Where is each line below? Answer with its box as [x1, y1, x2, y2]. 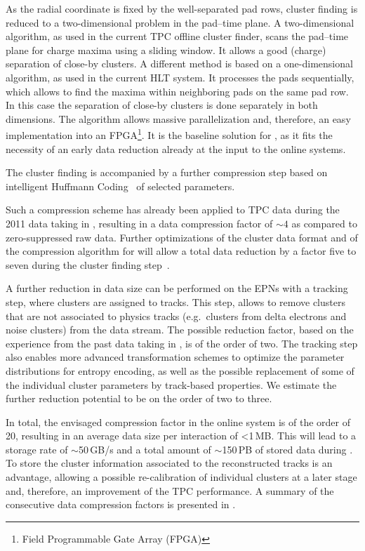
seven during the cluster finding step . [6, 257, 170, 272]
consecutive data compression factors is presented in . [6, 497, 236, 512]
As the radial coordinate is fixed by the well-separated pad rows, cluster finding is [6, 1, 358, 15]
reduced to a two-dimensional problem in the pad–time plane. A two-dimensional [6, 15, 354, 29]
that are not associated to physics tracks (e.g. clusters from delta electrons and [6, 308, 347, 323]
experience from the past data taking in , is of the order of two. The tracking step [6, 336, 358, 350]
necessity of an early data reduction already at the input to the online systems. [6, 141, 346, 156]
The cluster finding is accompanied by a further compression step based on [6, 165, 328, 180]
